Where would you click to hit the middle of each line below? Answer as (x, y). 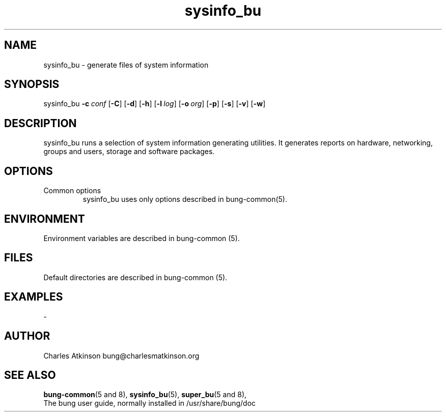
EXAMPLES (34, 297)
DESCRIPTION (40, 123)
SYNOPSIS (32, 84)
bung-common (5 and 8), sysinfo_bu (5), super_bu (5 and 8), (145, 395)
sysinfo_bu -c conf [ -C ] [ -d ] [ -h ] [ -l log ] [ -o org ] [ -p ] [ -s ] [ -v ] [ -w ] (155, 104)
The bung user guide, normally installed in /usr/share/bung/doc (150, 403)
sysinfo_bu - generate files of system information (126, 65)
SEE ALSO (30, 375)
